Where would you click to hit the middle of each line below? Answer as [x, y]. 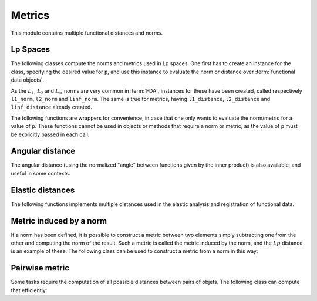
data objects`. [27, 80]
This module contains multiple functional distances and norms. [87, 33]
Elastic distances [43, 190]
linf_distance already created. [51, 107]
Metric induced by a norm [59, 221]
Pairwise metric [40, 268]
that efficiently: [29, 290]
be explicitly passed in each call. [50, 134]
